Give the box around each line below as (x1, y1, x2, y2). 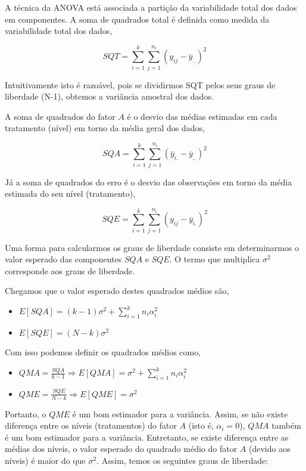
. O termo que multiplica (169, 253, 260, 265)
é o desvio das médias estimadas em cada (127, 110, 277, 122)
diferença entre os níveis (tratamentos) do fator (5, 419, 177, 432)
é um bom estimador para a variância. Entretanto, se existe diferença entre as (5, 430, 289, 443)
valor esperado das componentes (5, 253, 122, 265)
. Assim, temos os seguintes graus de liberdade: (96, 454, 268, 466)
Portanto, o (5, 407, 46, 420)
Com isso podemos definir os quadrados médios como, (5, 346, 201, 358)
